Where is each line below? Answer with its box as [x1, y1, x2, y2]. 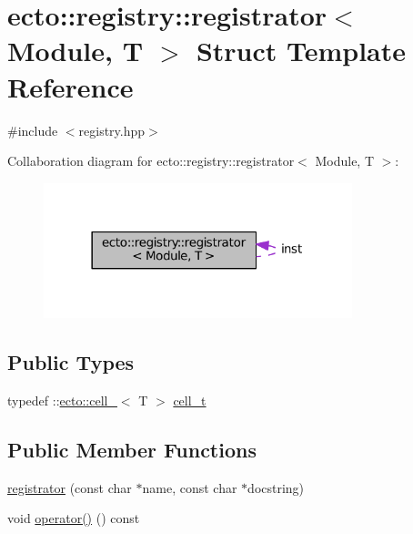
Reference [7, 67, 134, 105]
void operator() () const [7, 508, 140, 528]
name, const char [142, 478, 237, 497]
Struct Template [196, 32, 407, 69]
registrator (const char [7, 478, 132, 497]
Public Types [7, 347, 135, 375]
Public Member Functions [7, 435, 257, 463]
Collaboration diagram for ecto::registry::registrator [7, 151, 295, 170]
